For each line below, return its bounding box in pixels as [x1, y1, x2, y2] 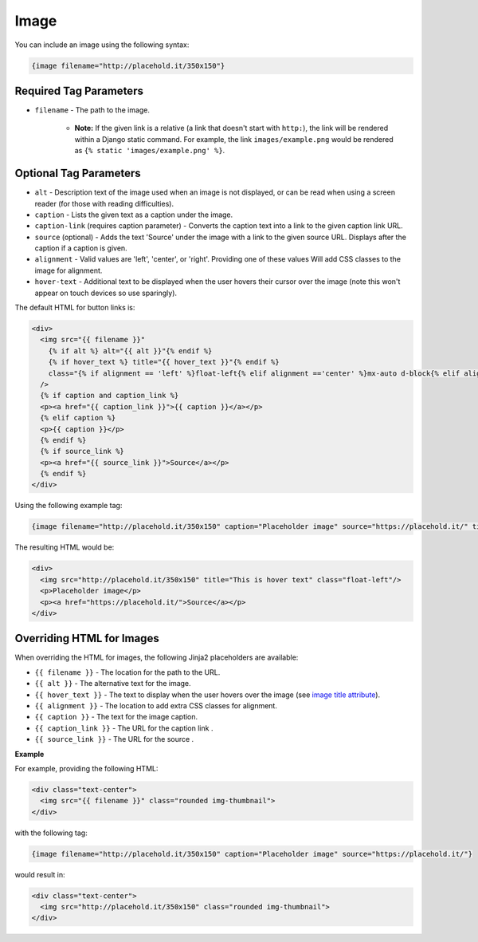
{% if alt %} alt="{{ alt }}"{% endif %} [48, 346, 213, 355]
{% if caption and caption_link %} [40, 391, 179, 400]
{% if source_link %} [40, 447, 125, 456]
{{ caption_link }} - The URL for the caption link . [34, 723, 214, 733]
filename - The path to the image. [34, 105, 151, 115]
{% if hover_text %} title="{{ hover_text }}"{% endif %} [48, 357, 280, 367]
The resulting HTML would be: [14, 542, 115, 552]
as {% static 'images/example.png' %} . [74, 146, 225, 156]
